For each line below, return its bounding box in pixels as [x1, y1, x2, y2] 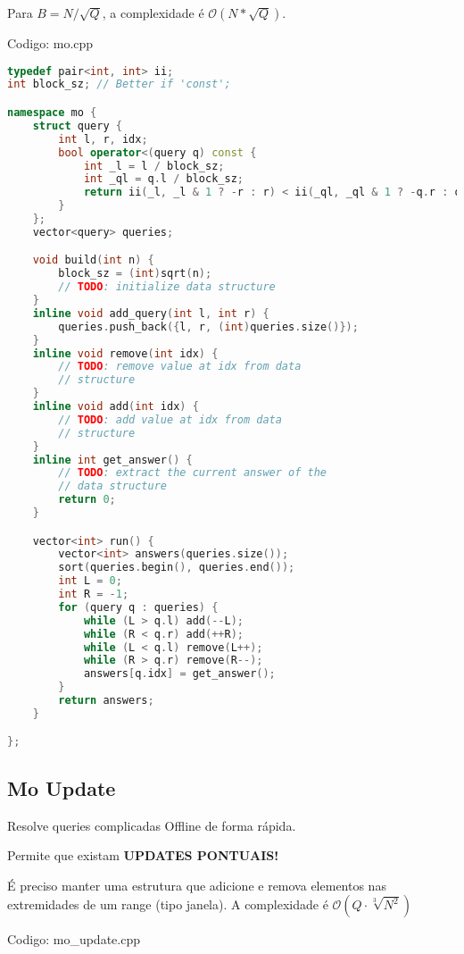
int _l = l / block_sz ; [83, 159, 225, 172]
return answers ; [58, 694, 154, 707]
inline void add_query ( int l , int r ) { [32, 306, 269, 320]
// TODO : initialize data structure [58, 280, 276, 294]
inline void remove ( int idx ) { [32, 347, 219, 360]
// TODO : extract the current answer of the [58, 466, 327, 480]
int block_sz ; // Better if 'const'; [7, 78, 231, 91]
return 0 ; [58, 493, 116, 506]
